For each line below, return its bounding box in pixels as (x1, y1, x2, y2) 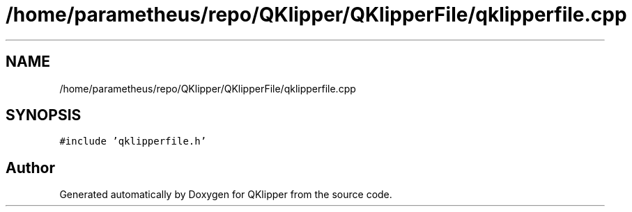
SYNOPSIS (6, 106, 82, 124)
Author (6, 158, 55, 177)
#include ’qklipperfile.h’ (59, 136, 207, 147)
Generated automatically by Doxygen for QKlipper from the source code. (59, 188, 392, 201)
